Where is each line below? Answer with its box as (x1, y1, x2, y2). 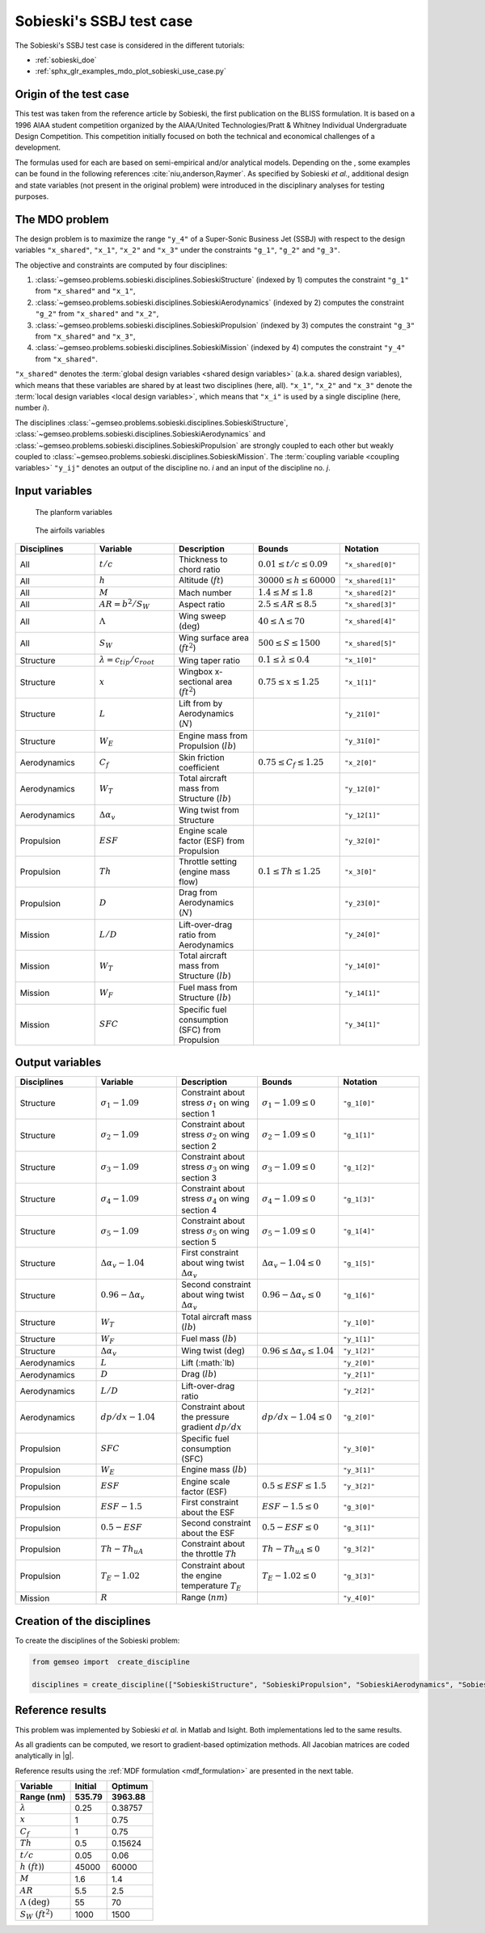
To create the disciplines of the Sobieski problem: (15, 1635, 180, 1645)
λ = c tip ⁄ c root (99, 655, 155, 667)
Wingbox (178, 665, 213, 677)
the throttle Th (181, 1548, 238, 1559)
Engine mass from (178, 730, 248, 741)
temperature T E (181, 1580, 242, 1593)
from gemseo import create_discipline (32, 1657, 190, 1667)
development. (15, 142, 61, 153)
